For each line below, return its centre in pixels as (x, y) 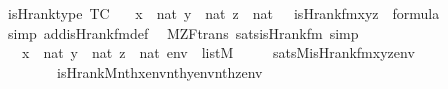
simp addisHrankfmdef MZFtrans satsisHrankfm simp (183, 32)
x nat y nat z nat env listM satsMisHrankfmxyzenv (218, 52)
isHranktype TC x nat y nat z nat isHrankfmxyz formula (223, 13)
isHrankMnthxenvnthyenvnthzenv (159, 71)
